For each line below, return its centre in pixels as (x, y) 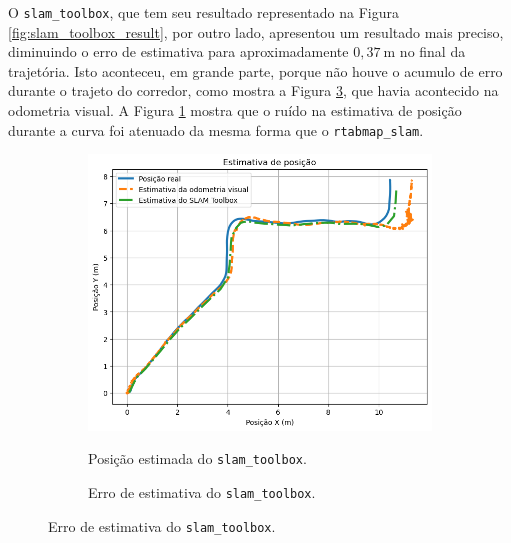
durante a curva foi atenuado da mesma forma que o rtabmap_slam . (216, 129)
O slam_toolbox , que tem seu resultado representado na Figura (203, 12)
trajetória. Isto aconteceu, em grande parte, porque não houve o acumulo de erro (255, 70)
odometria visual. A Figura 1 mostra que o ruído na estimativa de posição (235, 110)
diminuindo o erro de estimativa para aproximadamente (178, 51)
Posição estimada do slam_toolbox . (197, 458)
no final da (432, 51)
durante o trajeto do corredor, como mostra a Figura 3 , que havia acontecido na (253, 90)
